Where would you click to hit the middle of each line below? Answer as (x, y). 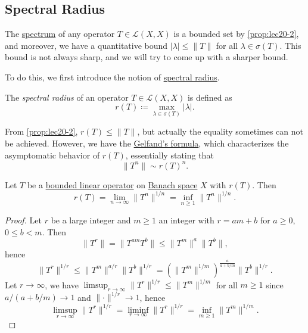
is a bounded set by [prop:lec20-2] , (236, 34)
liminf (138, 310)
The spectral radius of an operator (67, 97)
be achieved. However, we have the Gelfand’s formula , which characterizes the (147, 143)
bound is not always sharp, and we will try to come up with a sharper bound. (147, 57)
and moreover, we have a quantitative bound (86, 45)
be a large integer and (91, 220)
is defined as (210, 97)
